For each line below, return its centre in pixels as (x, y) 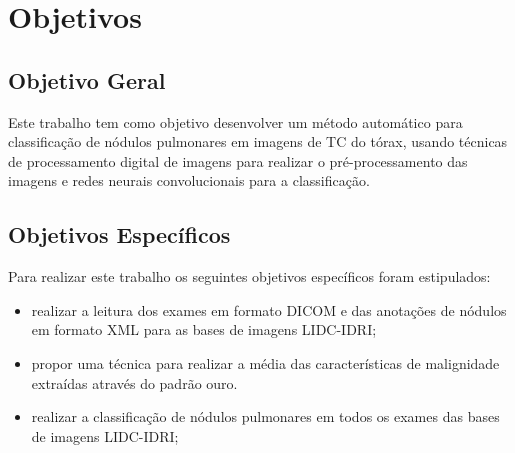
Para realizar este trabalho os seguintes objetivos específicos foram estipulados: (249, 276)
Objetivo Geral (87, 79)
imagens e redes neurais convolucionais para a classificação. (189, 180)
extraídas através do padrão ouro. (134, 382)
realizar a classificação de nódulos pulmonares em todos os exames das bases (265, 416)
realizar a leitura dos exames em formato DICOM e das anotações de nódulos (269, 309)
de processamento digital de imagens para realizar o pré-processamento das (238, 160)
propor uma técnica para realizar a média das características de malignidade (265, 362)
